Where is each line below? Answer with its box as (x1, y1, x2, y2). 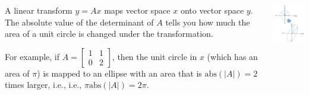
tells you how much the (165, 15, 250, 28)
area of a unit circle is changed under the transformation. (5, 27, 213, 40)
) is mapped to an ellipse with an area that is (37, 66, 202, 79)
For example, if (5, 50, 60, 62)
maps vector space (104, 4, 171, 16)
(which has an (207, 50, 258, 62)
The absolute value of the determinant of (5, 15, 154, 28)
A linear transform (5, 4, 72, 16)
